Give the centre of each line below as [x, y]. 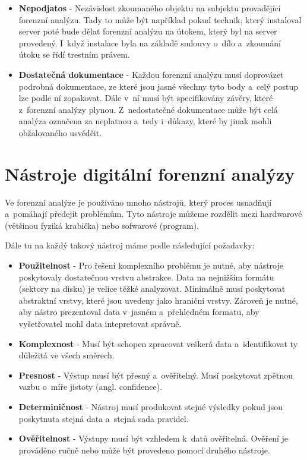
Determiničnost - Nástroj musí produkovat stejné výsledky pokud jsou [151, 406]
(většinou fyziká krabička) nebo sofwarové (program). [102, 225]
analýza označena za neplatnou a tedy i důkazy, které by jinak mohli [145, 121]
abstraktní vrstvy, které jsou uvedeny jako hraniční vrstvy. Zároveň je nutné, [158, 300]
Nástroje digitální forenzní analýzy [150, 173]
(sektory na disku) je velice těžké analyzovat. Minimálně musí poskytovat [152, 289]
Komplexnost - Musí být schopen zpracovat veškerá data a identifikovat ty [158, 343]
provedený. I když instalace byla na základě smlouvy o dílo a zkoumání [150, 42]
